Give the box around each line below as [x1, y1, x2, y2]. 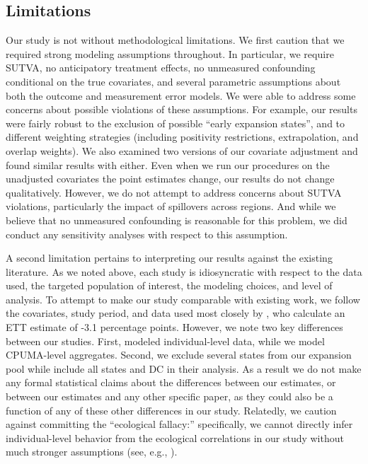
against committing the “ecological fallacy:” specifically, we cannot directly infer [6, 417, 353, 431]
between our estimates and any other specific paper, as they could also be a [6, 389, 333, 404]
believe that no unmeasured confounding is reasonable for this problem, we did [6, 212, 347, 227]
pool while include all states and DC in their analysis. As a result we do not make [6, 361, 362, 376]
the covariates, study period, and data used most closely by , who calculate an [6, 306, 345, 320]
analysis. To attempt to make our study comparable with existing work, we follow [6, 291, 360, 306]
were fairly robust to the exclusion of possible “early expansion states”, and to [6, 115, 345, 130]
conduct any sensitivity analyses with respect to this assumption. [6, 226, 288, 241]
